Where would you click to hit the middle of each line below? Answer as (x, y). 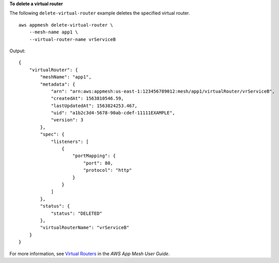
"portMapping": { (94, 156)
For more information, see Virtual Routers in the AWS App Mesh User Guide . (90, 253)
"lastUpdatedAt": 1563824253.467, (94, 106)
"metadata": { (58, 84)
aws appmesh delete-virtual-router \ (66, 25)
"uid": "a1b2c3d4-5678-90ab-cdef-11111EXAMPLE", (113, 113)
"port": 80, (98, 163)
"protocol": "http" (108, 170)
